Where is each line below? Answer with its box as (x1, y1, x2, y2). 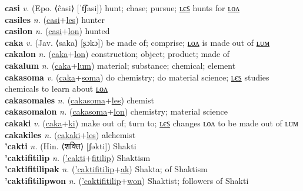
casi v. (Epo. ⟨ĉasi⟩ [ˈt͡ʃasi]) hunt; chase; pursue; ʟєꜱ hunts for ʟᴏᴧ (5, 2, 240, 14)
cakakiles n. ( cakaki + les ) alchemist (5, 128, 136, 140)
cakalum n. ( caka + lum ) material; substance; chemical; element (5, 59, 236, 71)
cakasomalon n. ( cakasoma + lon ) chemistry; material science (5, 105, 228, 118)
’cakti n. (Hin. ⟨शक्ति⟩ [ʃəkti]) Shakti (5, 140, 136, 152)
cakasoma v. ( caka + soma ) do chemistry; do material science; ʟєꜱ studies (5, 71, 269, 83)
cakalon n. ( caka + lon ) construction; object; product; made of (5, 48, 230, 60)
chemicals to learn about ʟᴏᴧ (5, 82, 108, 95)
